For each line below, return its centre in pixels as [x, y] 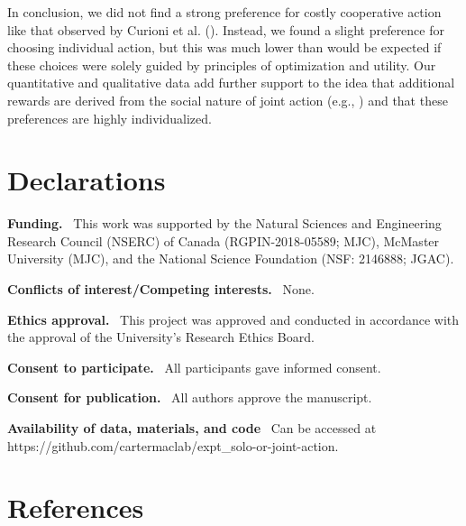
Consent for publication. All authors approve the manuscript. [190, 397]
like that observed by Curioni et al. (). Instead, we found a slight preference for [226, 29]
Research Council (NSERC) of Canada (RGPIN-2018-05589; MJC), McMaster [224, 240]
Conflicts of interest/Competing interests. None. [161, 289]
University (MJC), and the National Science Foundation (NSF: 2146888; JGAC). [231, 258]
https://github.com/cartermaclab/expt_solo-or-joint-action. [173, 445]
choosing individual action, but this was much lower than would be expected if [224, 47]
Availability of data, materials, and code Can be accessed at [192, 428]
